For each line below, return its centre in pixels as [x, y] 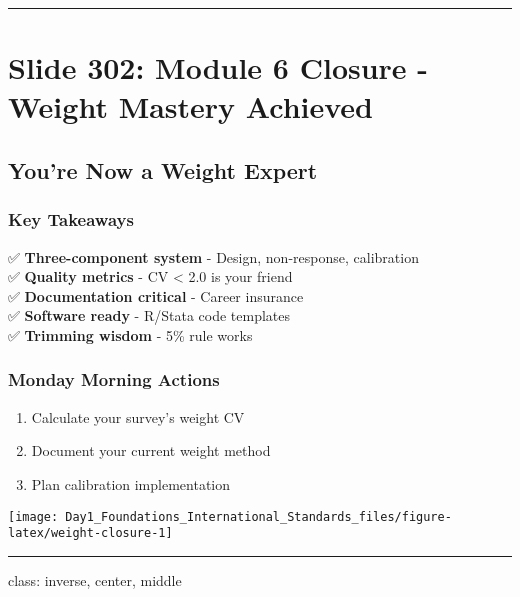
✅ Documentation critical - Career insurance [156, 295]
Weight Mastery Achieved [191, 106]
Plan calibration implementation [131, 483]
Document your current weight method [151, 450]
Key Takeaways [71, 219]
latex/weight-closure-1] [90, 533]
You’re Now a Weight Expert [163, 169]
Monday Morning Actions [114, 379]
